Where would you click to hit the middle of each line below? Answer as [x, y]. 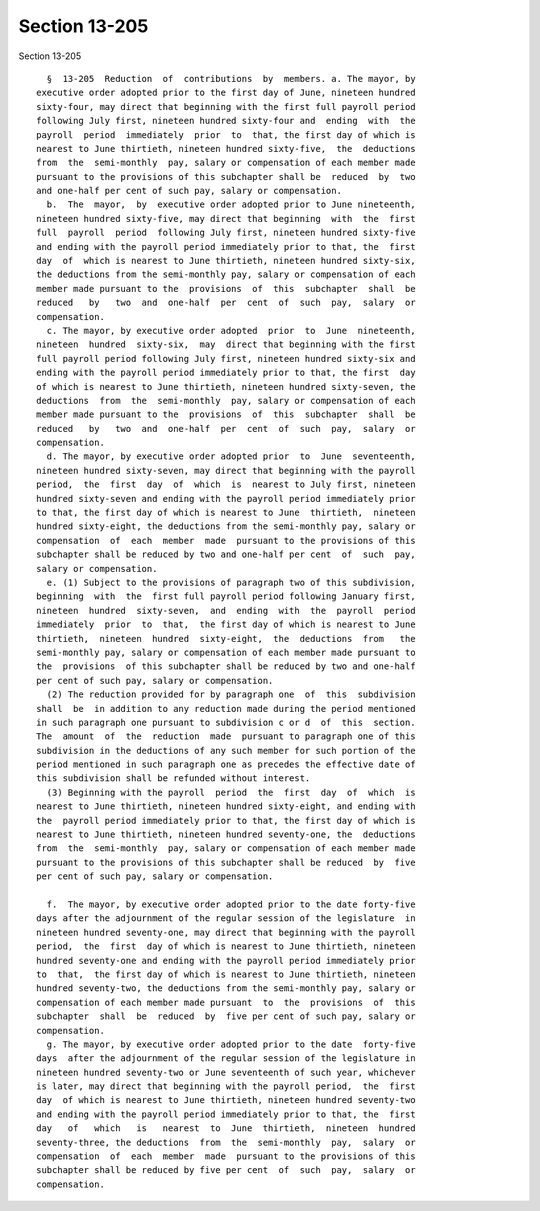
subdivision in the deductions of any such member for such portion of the [226, 750]
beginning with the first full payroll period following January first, [226, 596]
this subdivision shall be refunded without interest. [173, 778]
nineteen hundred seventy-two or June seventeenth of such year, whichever [226, 1072]
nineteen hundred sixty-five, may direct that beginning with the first [226, 218]
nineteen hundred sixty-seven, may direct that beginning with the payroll [226, 470]
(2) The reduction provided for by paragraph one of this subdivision [231, 694]
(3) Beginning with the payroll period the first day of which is [231, 792]
